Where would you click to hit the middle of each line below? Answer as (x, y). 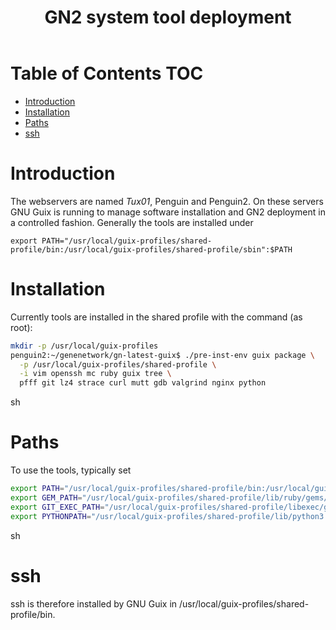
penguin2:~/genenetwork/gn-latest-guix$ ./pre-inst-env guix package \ (162, 355)
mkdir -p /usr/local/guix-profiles (84, 346)
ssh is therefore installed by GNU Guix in (94, 603)
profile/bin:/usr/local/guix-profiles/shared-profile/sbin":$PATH (151, 249)
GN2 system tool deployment (168, 17)
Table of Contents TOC (107, 73)
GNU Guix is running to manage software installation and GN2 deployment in (168, 212)
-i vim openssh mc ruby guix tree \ (95, 374)
